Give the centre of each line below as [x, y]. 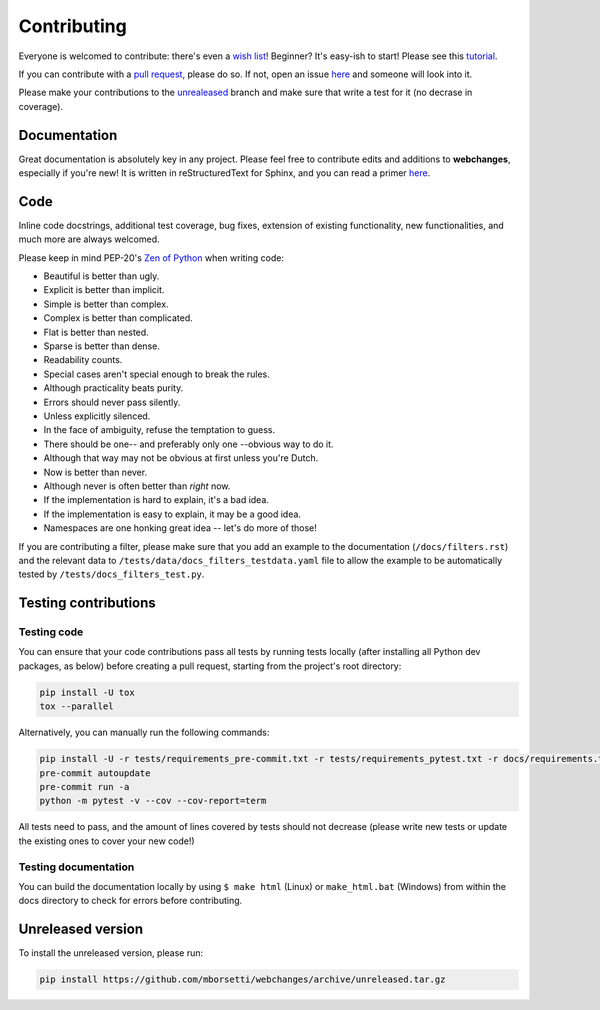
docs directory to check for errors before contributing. [130, 901]
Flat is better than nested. [96, 332]
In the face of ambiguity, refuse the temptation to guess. [159, 430]
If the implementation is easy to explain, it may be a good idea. [172, 514]
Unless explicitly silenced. [97, 416]
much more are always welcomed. [89, 239]
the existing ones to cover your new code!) [106, 841]
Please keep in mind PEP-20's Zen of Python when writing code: [151, 257]
